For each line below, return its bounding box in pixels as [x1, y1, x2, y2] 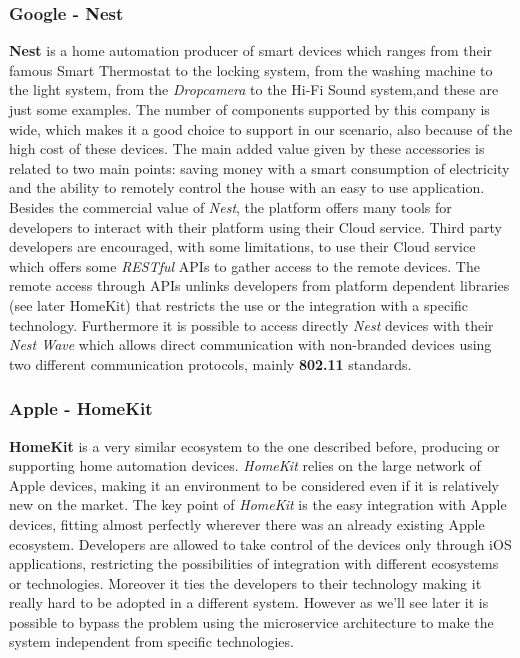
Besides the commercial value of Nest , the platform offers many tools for [9, 196, 452, 217]
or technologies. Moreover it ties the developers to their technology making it [9, 572, 482, 593]
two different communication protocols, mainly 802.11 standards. [9, 353, 412, 374]
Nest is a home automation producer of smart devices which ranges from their [9, 40, 493, 61]
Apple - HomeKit [9, 396, 153, 421]
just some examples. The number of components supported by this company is [9, 99, 490, 119]
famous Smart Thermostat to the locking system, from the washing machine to [9, 59, 493, 80]
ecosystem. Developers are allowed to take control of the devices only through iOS [9, 533, 512, 554]
